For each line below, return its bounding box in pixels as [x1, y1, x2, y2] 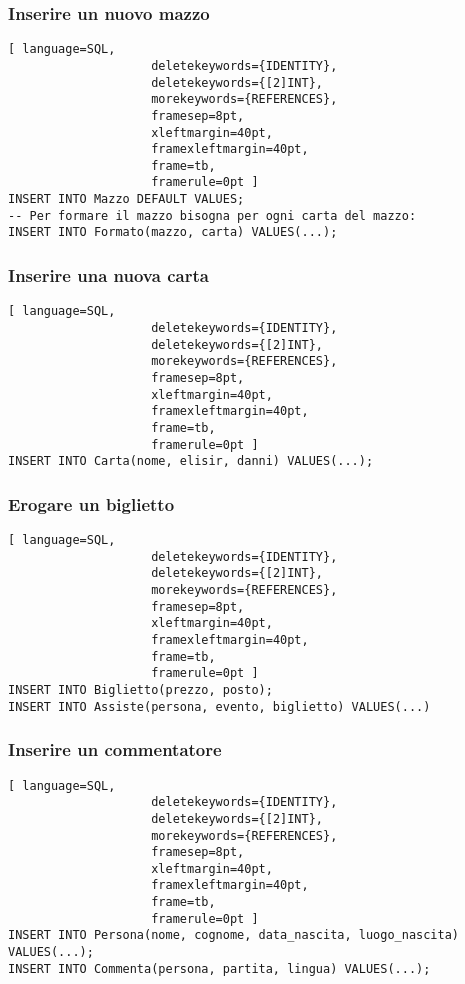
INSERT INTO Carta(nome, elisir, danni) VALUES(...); [8, 454, 374, 469]
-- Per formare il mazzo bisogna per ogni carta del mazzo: [8, 208, 417, 223]
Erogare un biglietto [8, 491, 175, 516]
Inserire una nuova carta [8, 263, 209, 288]
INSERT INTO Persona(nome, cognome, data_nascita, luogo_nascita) [8, 928, 460, 943]
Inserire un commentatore [8, 737, 222, 762]
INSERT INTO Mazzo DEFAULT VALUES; [8, 192, 245, 207]
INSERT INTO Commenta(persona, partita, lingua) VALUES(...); [8, 961, 431, 976]
